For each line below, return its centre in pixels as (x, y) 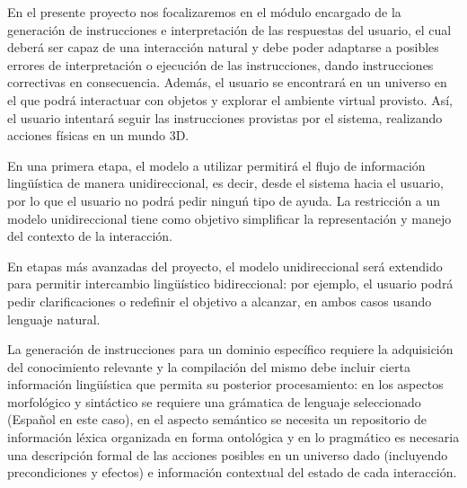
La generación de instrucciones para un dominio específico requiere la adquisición (230, 349)
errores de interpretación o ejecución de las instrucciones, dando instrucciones (220, 64)
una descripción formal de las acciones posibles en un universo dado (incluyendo (228, 454)
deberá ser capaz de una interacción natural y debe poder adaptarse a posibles (223, 47)
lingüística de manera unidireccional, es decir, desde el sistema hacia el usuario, (225, 183)
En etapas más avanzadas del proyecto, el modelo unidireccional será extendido (225, 266)
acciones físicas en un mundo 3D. (98, 135)
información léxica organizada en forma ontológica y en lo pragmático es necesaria (233, 437)
